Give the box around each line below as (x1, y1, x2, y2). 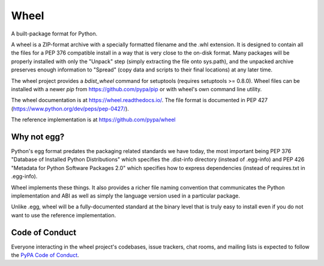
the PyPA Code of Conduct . (11, 252, 79, 258)
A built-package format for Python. (11, 30, 98, 37)
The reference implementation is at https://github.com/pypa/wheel (11, 116, 176, 123)
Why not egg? (11, 131, 65, 142)
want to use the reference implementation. (11, 211, 116, 219)
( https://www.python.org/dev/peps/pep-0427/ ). (11, 105, 129, 112)
